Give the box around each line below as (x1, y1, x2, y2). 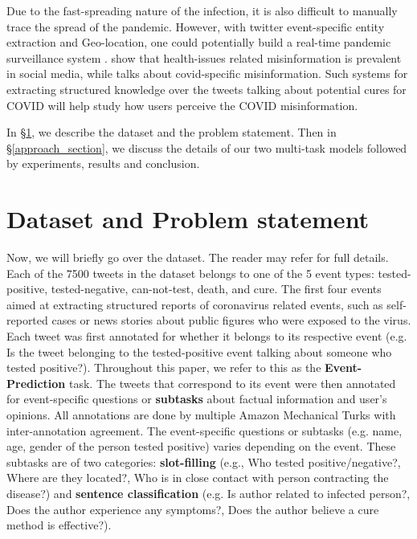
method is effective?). (6, 517, 112, 533)
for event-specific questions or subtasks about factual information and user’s (6, 390, 387, 407)
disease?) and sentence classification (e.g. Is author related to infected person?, (6, 484, 411, 501)
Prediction (6, 374, 66, 391)
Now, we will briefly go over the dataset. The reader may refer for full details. (6, 249, 389, 266)
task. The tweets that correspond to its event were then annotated (68, 374, 396, 391)
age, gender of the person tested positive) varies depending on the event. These (6, 438, 396, 455)
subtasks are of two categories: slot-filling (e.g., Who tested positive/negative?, (6, 453, 401, 470)
